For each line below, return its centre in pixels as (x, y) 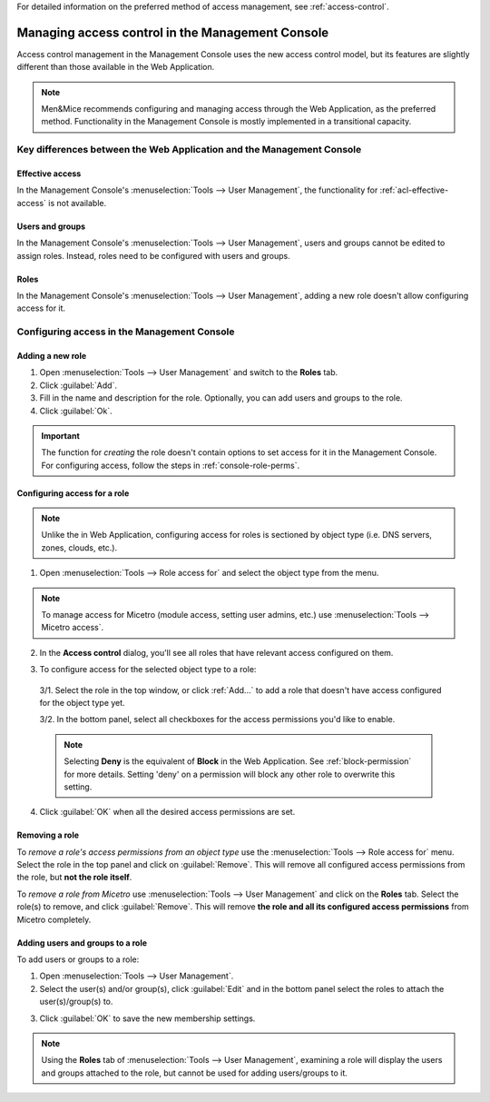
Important (61, 435)
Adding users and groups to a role (82, 943)
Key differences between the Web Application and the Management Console (189, 150)
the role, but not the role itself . (74, 878)
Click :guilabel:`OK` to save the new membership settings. (147, 1018)
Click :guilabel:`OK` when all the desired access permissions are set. (167, 812)
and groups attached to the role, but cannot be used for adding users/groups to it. (195, 1073)
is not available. (78, 203)
